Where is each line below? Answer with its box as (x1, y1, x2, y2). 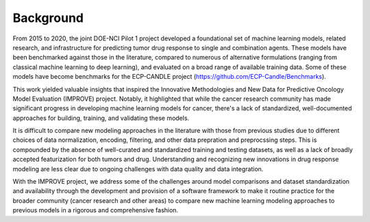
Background (12, 10, 84, 25)
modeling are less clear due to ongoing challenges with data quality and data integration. (12, 164, 264, 173)
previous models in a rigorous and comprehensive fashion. (12, 206, 178, 214)
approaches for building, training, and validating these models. (12, 114, 190, 122)
